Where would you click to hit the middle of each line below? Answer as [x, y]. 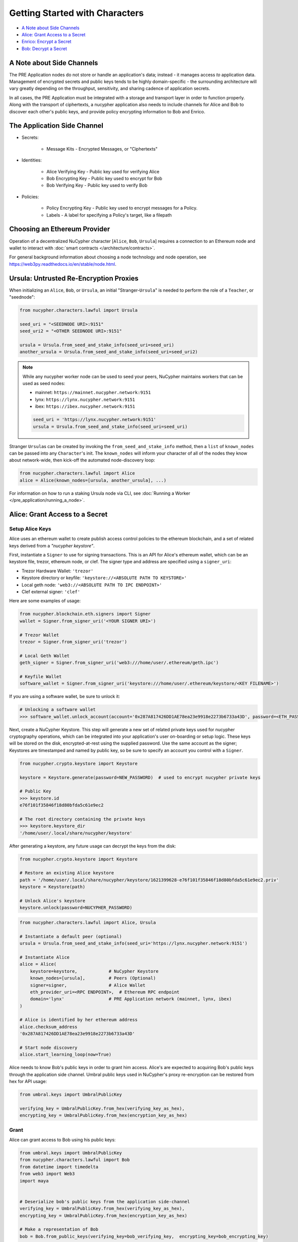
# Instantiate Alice [44, 957]
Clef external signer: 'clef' [51, 592]
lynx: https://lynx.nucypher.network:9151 [85, 399]
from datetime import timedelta [59, 1167]
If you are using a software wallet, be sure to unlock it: [65, 697]
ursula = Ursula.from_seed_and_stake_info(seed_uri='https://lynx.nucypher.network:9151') [134, 943]
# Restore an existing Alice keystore [67, 873]
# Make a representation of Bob [59, 1229]
